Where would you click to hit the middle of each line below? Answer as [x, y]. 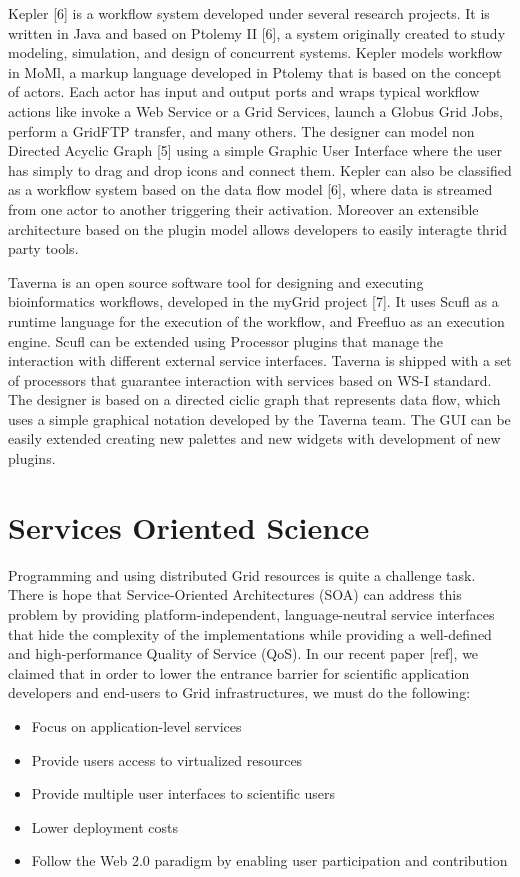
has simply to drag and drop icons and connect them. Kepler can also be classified [260, 169]
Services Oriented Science [189, 526]
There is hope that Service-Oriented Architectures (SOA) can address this [235, 594]
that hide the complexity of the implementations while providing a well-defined [250, 633]
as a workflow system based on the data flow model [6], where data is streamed [250, 189]
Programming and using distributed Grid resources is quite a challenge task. [242, 574]
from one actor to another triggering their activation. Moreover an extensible [243, 208]
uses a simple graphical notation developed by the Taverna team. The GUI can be [259, 418]
